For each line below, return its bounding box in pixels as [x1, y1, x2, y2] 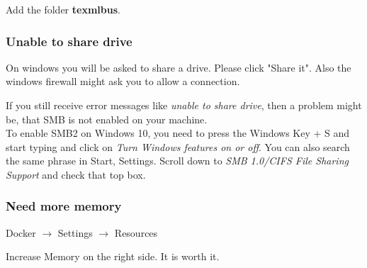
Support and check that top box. [6, 167, 146, 182]
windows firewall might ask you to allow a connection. [6, 74, 240, 89]
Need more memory [6, 197, 122, 215]
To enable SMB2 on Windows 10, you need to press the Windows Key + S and [6, 125, 350, 140]
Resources [114, 225, 158, 240]
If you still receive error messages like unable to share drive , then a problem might [6, 98, 362, 112]
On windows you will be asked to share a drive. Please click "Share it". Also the [6, 60, 351, 74]
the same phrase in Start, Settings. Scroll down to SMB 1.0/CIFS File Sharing [6, 153, 349, 168]
